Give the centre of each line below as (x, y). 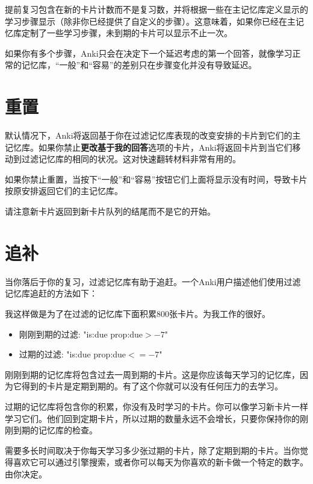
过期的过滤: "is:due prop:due (73, 354)
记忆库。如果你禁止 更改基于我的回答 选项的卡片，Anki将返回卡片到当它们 (149, 147)
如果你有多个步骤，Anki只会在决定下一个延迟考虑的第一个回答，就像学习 (149, 53)
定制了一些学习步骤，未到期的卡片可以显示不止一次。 (127, 33)
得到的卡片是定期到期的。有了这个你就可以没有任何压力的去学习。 (152, 386)
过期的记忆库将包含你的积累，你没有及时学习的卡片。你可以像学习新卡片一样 (156, 406)
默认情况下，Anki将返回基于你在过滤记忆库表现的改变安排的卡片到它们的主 (153, 135)
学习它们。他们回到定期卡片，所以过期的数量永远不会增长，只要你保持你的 (152, 418)
